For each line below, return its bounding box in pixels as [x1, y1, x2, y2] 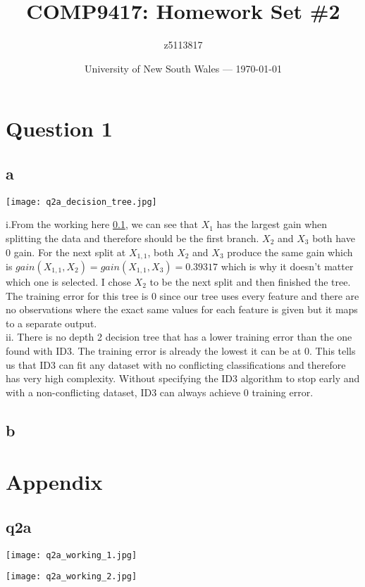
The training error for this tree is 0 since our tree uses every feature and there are [6, 288, 359, 303]
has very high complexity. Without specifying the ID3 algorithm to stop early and [6, 371, 360, 386]
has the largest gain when [216, 217, 328, 232]
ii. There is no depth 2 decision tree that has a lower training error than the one [6, 329, 352, 344]
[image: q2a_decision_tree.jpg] [6, 196, 157, 207]
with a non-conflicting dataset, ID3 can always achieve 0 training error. [6, 384, 314, 399]
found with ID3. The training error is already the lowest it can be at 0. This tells [6, 343, 356, 358]
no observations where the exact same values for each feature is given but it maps [6, 302, 358, 317]
